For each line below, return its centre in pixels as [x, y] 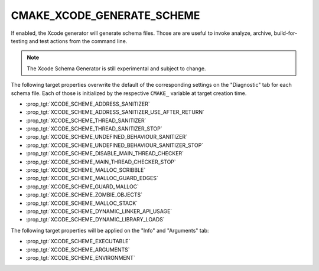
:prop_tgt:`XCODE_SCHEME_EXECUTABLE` [78, 241]
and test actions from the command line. [78, 41]
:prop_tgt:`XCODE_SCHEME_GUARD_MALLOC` [82, 187]
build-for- [286, 33]
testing [19, 41]
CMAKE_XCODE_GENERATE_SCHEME [105, 15]
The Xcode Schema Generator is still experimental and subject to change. [116, 68]
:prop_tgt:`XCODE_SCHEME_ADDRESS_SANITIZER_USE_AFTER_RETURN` [115, 112]
